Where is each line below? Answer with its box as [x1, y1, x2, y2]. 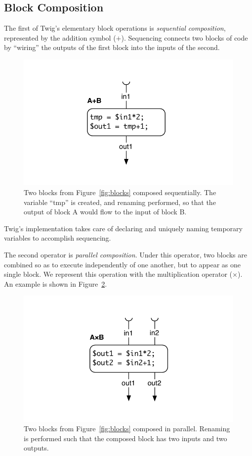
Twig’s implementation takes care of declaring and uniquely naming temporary [4, 223, 243, 233]
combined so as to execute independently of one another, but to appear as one [4, 259, 241, 269]
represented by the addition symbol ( [4, 32, 116, 43]
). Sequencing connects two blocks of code [121, 32, 248, 43]
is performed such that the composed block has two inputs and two [24, 433, 227, 443]
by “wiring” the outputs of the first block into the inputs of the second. [4, 42, 220, 52]
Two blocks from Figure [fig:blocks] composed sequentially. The [24, 187, 216, 197]
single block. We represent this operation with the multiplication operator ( [4, 269, 233, 279]
